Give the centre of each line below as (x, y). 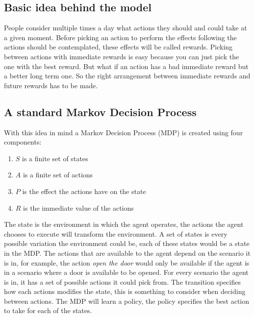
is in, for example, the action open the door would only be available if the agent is (127, 262)
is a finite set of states (55, 158)
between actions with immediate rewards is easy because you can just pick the (122, 56)
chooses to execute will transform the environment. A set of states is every (116, 233)
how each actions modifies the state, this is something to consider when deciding (125, 291)
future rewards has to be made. (51, 85)
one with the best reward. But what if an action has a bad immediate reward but (126, 66)
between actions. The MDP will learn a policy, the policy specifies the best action (127, 301)
